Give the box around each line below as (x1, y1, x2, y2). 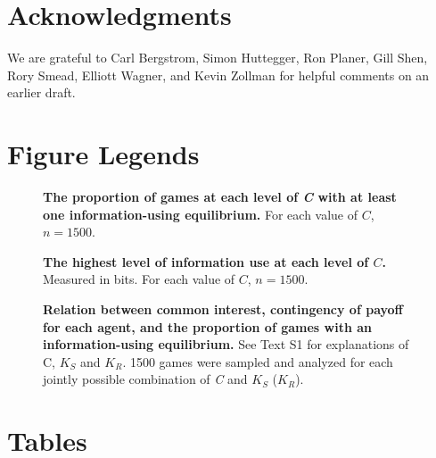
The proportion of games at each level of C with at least (43, 187, 397, 206)
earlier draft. (7, 83, 76, 102)
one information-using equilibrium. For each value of (43, 204, 358, 223)
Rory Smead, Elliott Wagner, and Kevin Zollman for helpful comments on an (7, 65, 430, 84)
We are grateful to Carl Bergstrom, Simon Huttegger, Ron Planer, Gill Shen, (7, 48, 428, 67)
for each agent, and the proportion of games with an (43, 317, 372, 336)
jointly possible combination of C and (43, 370, 248, 388)
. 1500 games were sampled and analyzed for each (122, 352, 393, 371)
